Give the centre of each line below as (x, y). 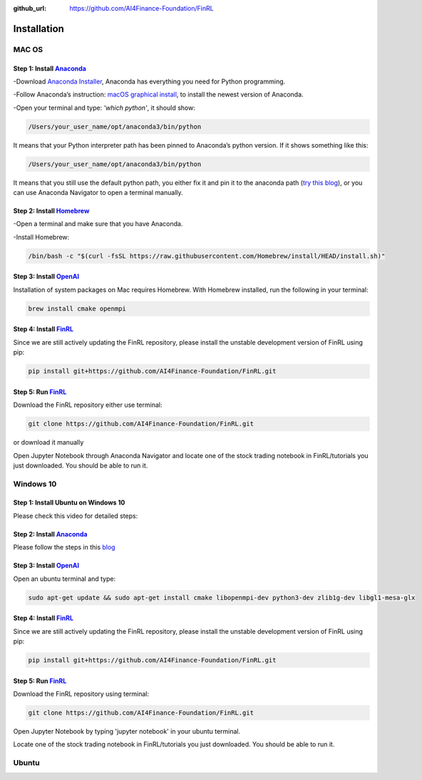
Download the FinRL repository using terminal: (81, 694)
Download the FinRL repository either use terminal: (88, 405)
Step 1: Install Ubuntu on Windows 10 (69, 502)
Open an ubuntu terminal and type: (65, 579)
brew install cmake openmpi (77, 308)
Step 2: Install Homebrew (51, 211)
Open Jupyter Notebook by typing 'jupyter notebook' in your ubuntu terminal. (127, 731)
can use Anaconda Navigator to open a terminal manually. (98, 193)
